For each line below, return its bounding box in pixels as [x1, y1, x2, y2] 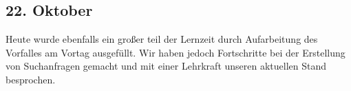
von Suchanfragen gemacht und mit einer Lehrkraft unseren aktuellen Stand [6, 59, 327, 73]
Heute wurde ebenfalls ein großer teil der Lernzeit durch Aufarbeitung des [6, 32, 318, 46]
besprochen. [6, 72, 56, 86]
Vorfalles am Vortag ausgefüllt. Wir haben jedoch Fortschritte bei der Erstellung [6, 45, 345, 59]
